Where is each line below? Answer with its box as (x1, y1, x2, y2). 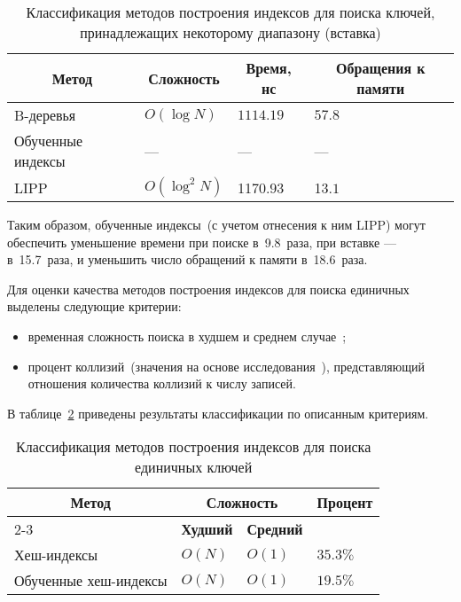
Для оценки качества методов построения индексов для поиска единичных (7, 279, 410, 298)
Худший (181, 519, 233, 540)
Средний (246, 519, 303, 540)
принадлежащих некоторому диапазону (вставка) (80, 22, 381, 43)
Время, (246, 58, 292, 78)
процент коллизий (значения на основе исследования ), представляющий (27, 356, 426, 375)
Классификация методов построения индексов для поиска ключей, (26, 2, 435, 22)
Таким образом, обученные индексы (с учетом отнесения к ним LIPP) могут (7, 215, 426, 233)
